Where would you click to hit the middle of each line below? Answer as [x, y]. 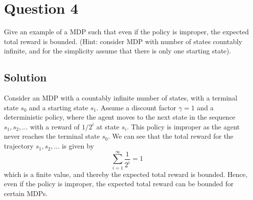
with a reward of [55, 126]
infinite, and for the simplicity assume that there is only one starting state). [118, 51]
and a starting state [58, 107]
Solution [25, 77]
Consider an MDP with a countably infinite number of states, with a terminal [121, 98]
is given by [78, 146]
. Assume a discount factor [136, 107]
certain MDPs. [26, 193]
